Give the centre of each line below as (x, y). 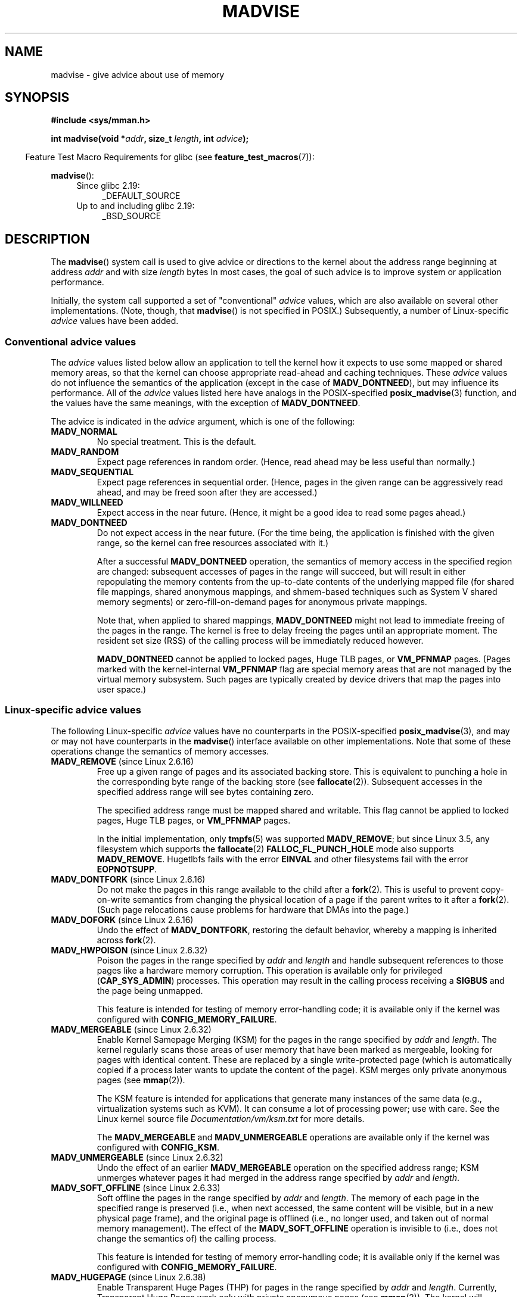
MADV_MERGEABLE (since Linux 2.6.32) (131, 1029)
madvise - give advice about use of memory (138, 74)
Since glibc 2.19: (108, 186)
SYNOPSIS (37, 98)
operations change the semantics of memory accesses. (160, 751)
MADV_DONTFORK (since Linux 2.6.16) (128, 879)
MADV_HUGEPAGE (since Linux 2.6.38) (128, 1277)
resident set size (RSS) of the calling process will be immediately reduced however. (260, 641)
